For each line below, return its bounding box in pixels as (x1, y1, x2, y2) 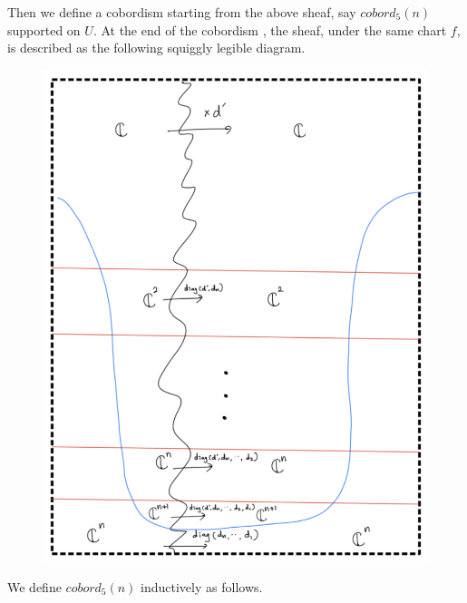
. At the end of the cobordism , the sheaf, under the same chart (92, 20, 447, 39)
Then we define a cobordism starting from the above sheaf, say (7, 3, 356, 21)
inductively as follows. (141, 577, 263, 596)
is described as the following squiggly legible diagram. (7, 38, 306, 57)
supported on (7, 20, 81, 39)
